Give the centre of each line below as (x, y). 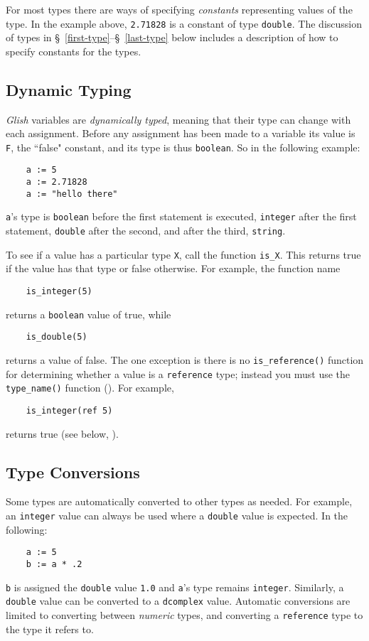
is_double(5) (57, 337)
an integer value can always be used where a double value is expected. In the (177, 515)
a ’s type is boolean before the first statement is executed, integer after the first (181, 216)
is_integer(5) (59, 292)
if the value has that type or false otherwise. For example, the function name (173, 268)
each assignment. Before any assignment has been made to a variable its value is (181, 133)
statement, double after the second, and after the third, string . (146, 231)
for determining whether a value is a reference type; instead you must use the (178, 373)
